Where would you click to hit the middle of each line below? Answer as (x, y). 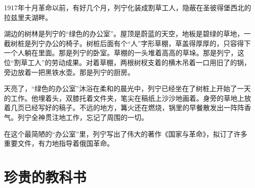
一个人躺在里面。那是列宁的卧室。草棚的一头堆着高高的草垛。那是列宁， (121, 53)
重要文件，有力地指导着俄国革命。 (59, 143)
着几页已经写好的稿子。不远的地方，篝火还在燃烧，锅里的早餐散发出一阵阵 (124, 107)
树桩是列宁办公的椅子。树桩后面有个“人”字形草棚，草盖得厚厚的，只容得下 (131, 43)
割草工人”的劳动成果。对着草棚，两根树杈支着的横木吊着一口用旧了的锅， (132, 62)
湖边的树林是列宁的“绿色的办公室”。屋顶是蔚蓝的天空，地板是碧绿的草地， (124, 34)
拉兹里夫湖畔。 (28, 17)
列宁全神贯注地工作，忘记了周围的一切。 (83, 117)
